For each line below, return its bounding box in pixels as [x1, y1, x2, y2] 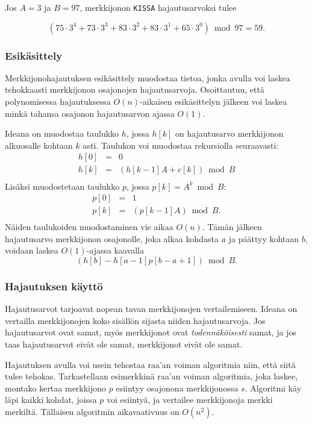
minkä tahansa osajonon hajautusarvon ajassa [5, 107, 175, 119]
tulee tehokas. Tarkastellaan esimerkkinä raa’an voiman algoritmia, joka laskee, [5, 370, 298, 382]
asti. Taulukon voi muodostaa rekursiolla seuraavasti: [83, 139, 279, 151]
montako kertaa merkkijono [5, 381, 107, 394]
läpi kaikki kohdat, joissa [5, 393, 97, 406]
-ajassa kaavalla [86, 244, 145, 257]
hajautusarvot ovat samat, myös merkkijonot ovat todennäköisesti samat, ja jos [5, 326, 296, 338]
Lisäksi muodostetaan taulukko [5, 179, 120, 192]
